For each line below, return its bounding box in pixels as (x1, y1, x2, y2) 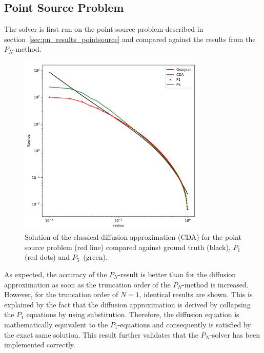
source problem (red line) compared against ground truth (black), (25, 241, 231, 252)
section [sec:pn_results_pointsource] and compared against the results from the (4, 33, 256, 44)
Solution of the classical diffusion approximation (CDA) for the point (25, 232, 241, 242)
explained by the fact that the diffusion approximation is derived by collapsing (4, 299, 251, 309)
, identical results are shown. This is (139, 289, 253, 300)
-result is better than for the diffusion (118, 268, 236, 279)
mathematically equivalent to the (4, 319, 108, 329)
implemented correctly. (4, 339, 75, 350)
